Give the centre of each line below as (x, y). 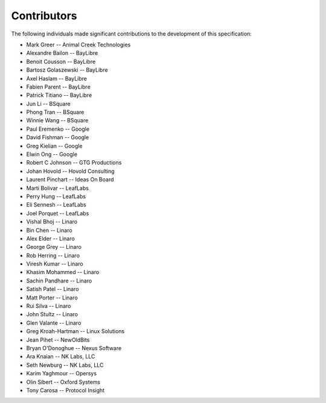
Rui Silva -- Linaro (49, 306)
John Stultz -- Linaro (52, 314)
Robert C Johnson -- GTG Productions (74, 163)
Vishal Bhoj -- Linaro (52, 222)
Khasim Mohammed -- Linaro (63, 272)
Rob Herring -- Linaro (53, 255)
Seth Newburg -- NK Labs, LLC (65, 365)
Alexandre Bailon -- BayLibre (62, 53)
